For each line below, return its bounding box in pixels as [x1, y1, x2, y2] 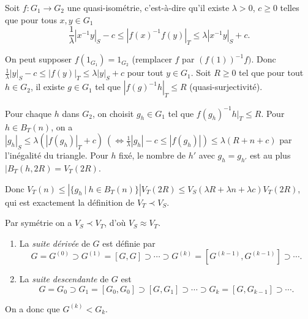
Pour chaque [5, 107, 52, 119]
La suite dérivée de [19, 236, 90, 249]
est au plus [250, 149, 291, 162]
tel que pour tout [239, 66, 304, 79]
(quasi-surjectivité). [189, 80, 263, 93]
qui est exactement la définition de [5, 195, 135, 208]
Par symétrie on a [5, 216, 72, 229]
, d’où [104, 216, 126, 229]
